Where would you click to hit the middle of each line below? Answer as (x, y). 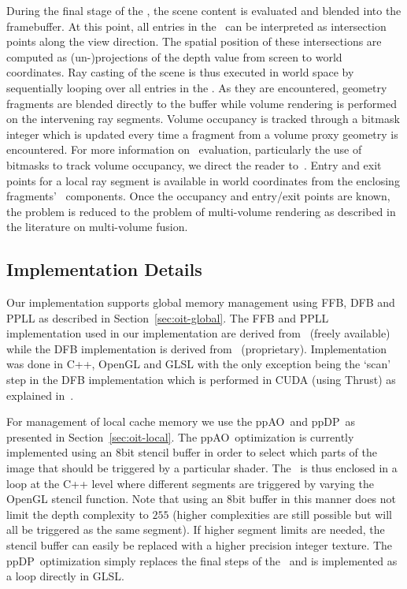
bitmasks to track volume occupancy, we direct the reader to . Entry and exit (194, 164)
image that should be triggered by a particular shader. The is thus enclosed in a (202, 468)
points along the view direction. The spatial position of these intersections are (194, 41)
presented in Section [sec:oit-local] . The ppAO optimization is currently (180, 436)
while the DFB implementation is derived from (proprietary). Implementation (197, 348)
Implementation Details (104, 269)
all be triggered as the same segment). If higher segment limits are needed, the (196, 529)
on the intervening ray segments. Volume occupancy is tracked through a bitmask (203, 119)
